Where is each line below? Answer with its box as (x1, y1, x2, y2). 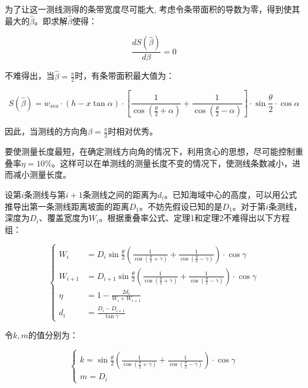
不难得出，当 (5, 69, 54, 82)
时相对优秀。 (108, 125, 158, 137)
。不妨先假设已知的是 (139, 200, 223, 212)
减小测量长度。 (12, 168, 71, 181)
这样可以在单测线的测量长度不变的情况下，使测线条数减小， (60, 156, 293, 169)
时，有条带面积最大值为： (75, 69, 175, 82)
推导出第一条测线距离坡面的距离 (5, 200, 129, 212)
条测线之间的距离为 (82, 188, 158, 200)
